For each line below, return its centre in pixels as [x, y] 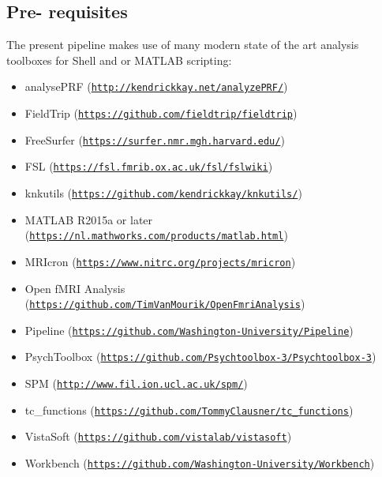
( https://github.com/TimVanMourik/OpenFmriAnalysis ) [165, 304]
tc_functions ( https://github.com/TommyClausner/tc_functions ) [189, 409]
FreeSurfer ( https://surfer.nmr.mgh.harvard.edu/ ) [155, 139]
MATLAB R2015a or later [89, 219]
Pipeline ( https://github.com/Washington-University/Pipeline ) [189, 330]
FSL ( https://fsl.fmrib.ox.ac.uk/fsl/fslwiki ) [149, 166]
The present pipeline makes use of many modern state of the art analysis [183, 45]
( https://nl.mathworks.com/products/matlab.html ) [156, 235]
